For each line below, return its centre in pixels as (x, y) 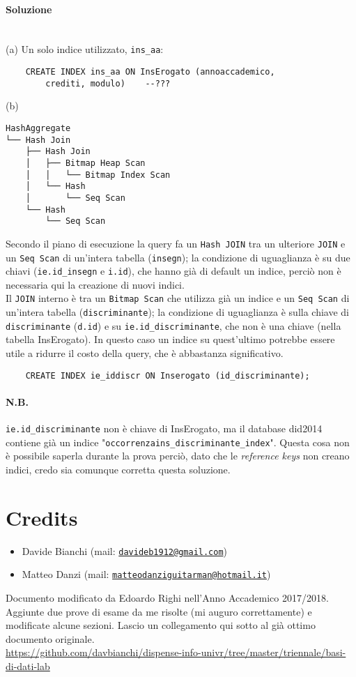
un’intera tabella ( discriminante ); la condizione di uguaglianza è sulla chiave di (178, 312)
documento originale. (50, 638)
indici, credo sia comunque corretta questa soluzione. (118, 469)
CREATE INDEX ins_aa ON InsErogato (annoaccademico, (150, 72)
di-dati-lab (28, 665)
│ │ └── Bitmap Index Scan (98, 175)
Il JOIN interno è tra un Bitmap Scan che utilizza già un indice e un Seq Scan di (178, 298)
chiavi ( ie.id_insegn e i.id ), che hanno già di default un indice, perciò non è (173, 271)
